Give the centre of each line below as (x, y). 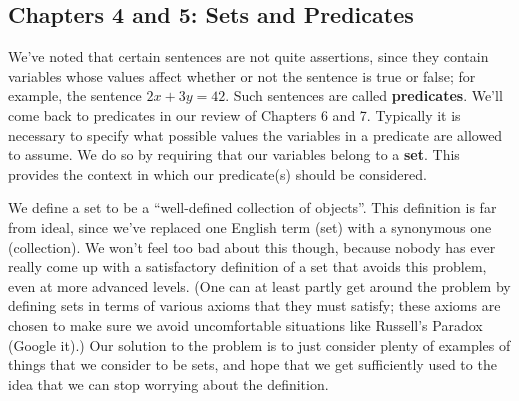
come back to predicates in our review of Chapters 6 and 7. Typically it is (234, 114)
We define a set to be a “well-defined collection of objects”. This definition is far (252, 207)
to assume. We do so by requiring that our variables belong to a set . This (234, 154)
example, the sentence (75, 95)
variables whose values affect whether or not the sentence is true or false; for (242, 75)
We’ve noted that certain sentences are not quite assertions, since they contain (248, 56)
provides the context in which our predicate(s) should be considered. (217, 173)
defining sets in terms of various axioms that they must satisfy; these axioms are (254, 305)
